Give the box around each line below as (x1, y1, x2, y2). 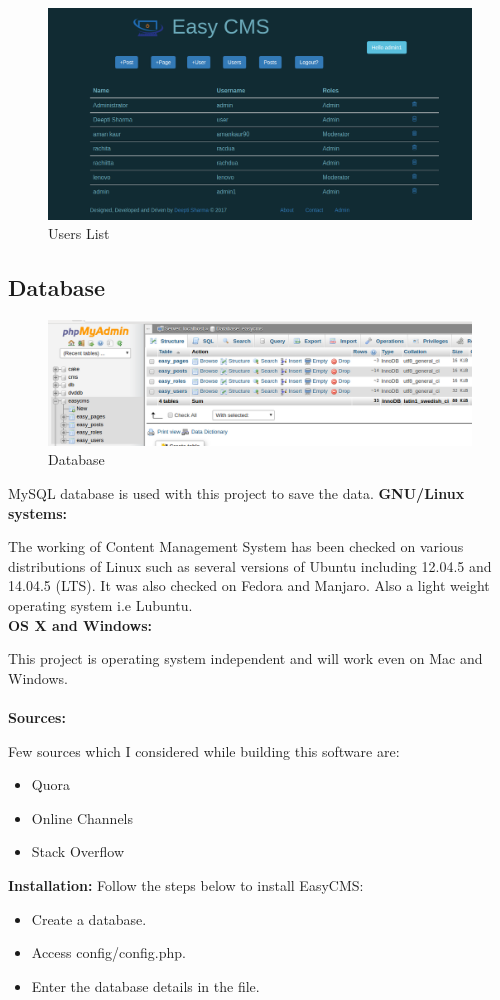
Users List (48, 223, 110, 244)
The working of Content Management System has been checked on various (8, 536, 464, 557)
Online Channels (31, 807, 134, 828)
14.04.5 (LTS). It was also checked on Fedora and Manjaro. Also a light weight (8, 575, 490, 596)
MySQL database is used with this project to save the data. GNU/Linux (8, 483, 465, 504)
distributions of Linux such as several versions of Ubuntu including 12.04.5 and (8, 555, 492, 576)
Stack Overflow (31, 841, 125, 862)
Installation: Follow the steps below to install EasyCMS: (8, 874, 364, 895)
